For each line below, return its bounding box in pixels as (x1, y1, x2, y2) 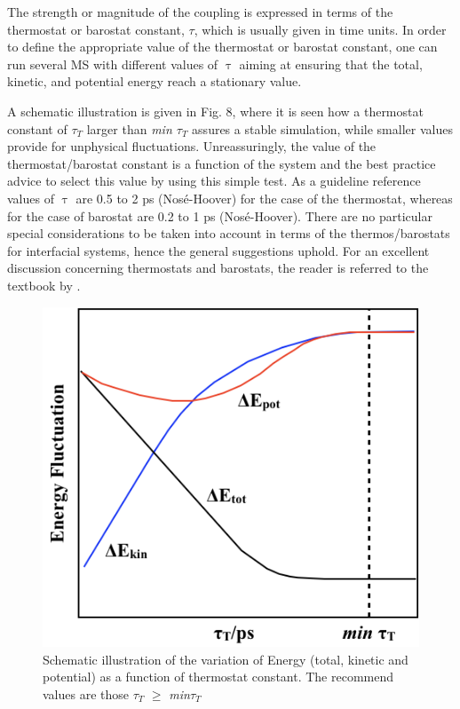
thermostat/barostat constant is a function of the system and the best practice (7, 154, 436, 172)
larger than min (86, 119, 172, 138)
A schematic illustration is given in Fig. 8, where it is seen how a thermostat (7, 101, 424, 120)
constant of (7, 119, 67, 138)
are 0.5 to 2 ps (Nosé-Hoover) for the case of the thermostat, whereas (75, 188, 453, 207)
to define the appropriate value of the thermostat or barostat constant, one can (7, 37, 438, 56)
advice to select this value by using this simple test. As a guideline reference (7, 171, 421, 190)
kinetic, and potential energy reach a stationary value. (7, 72, 302, 91)
